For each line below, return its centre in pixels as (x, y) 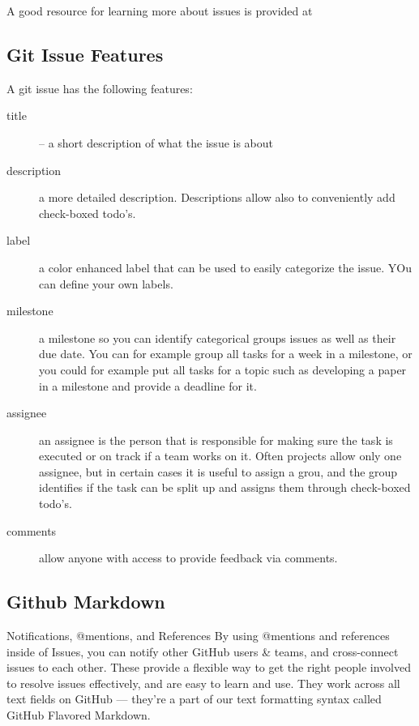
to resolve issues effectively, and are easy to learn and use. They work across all (203, 683)
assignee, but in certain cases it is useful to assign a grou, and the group (218, 471)
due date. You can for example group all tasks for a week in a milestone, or (226, 354)
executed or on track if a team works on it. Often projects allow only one (220, 456)
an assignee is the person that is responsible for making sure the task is (216, 440)
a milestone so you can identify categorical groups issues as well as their (218, 337)
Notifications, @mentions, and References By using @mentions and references (198, 636)
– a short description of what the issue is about (156, 142)
